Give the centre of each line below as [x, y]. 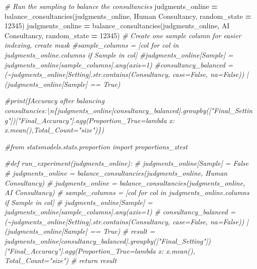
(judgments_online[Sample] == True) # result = [80, 231]
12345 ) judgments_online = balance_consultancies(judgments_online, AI [117, 26]
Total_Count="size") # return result [61, 260]
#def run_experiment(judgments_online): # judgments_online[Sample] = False [127, 163]
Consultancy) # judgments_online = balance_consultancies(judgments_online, [125, 182]
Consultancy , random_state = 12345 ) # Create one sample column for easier [123, 35]
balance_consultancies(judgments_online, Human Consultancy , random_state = [128, 16]
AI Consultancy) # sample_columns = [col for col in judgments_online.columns [127, 192]
